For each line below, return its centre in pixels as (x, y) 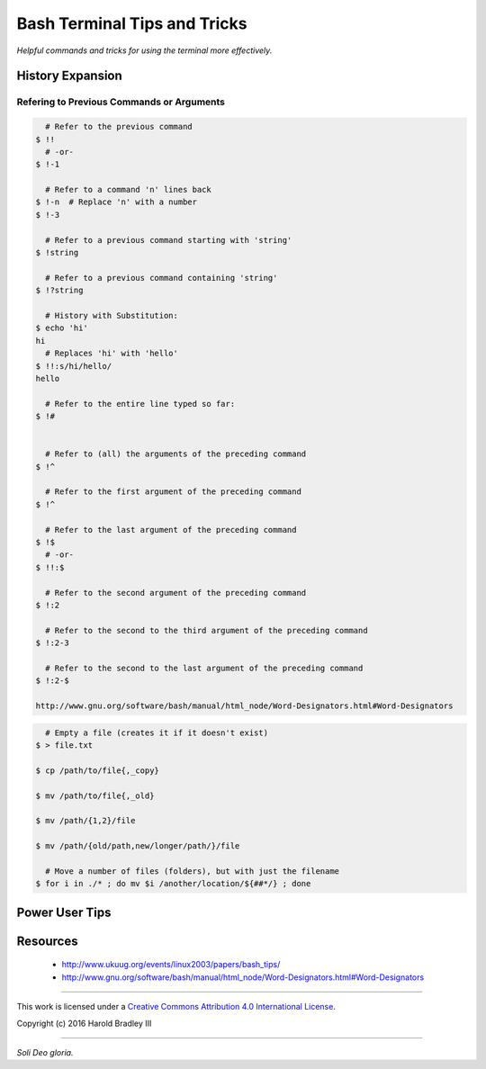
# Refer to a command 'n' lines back (128, 190)
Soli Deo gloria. (45, 1052)
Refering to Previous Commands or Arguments (121, 102)
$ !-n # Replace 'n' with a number (117, 202)
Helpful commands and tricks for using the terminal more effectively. (144, 50)
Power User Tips (64, 912)
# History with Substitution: (112, 315)
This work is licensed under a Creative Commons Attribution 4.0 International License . (176, 1007)
